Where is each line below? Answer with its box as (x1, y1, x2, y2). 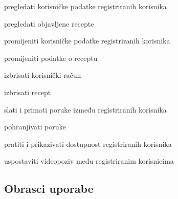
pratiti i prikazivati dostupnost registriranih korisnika (4, 138, 172, 149)
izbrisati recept (4, 86, 51, 97)
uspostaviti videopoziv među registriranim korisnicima (4, 156, 174, 166)
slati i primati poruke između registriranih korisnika (4, 104, 167, 115)
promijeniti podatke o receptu (4, 52, 98, 63)
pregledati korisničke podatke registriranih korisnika (4, 1, 167, 11)
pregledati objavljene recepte (4, 18, 94, 29)
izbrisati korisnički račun (4, 70, 81, 80)
